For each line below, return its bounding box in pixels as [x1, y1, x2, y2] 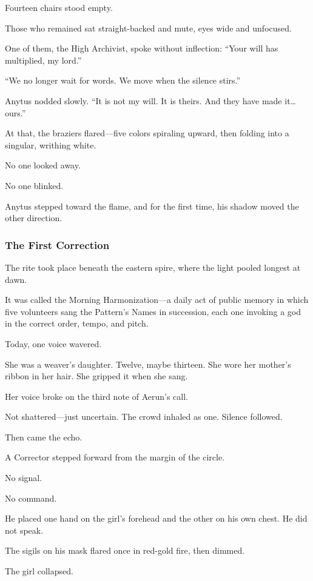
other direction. [5, 211, 62, 224]
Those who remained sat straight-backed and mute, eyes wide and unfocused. [5, 21, 292, 34]
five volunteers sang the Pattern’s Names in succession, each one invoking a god [5, 305, 301, 317]
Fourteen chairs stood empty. [5, 1, 113, 13]
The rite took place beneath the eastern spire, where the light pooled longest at [5, 261, 301, 273]
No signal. [5, 471, 42, 484]
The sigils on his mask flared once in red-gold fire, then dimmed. [5, 544, 245, 557]
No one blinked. [5, 179, 64, 191]
